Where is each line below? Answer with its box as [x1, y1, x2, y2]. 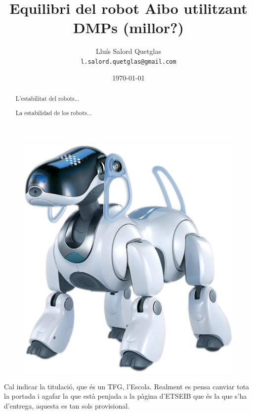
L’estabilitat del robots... [15, 94, 80, 102]
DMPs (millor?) [73, 17, 184, 38]
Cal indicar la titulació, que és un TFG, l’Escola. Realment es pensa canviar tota [4, 381, 250, 391]
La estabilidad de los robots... [15, 108, 92, 117]
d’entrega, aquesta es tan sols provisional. [4, 400, 130, 411]
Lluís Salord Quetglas [96, 46, 161, 56]
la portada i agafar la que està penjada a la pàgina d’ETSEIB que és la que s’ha [4, 391, 247, 401]
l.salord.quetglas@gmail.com [81, 58, 176, 65]
